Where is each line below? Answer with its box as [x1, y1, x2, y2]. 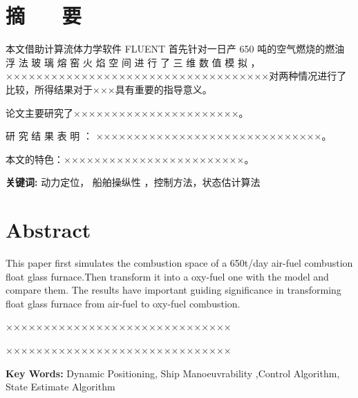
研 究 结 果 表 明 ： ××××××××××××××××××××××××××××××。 [6, 129, 332, 143]
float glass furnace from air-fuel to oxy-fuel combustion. [6, 296, 241, 310]
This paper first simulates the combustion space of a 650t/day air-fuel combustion [6, 256, 353, 269]
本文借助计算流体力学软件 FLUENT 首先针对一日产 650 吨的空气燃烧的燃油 [6, 41, 345, 56]
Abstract [6, 216, 91, 244]
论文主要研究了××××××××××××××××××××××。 [6, 105, 249, 120]
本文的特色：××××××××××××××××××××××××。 [6, 151, 254, 166]
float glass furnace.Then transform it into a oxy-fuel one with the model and [6, 269, 329, 283]
